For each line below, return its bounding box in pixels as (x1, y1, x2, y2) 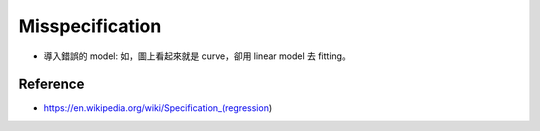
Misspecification (18, 15, 162, 37)
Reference (18, 76, 85, 93)
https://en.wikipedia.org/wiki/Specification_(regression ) (43, 102, 273, 114)
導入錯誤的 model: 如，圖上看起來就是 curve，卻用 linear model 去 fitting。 (43, 50, 352, 62)
